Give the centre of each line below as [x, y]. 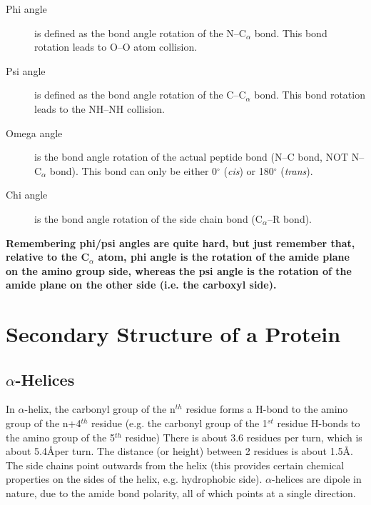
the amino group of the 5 [60, 437]
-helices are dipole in [317, 479]
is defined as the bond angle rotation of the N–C [140, 32]
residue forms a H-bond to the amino [267, 409]
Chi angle [27, 195]
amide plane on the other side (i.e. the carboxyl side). [141, 285]
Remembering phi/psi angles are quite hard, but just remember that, [181, 242]
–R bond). [290, 218]
